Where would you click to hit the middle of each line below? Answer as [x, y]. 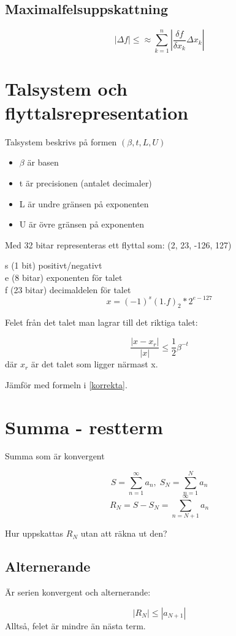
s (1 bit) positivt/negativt [54, 265]
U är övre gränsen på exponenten [82, 224]
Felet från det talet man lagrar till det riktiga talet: [101, 322]
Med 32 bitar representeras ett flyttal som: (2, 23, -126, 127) [118, 244]
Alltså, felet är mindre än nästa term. [75, 625]
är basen [43, 162]
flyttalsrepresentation [97, 112]
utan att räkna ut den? [124, 533]
